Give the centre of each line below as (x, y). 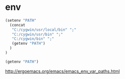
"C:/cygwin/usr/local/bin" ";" (44, 30)
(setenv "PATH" (21, 20)
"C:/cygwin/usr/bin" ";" (37, 34)
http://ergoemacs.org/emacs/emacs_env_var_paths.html (62, 71)
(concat (18, 25)
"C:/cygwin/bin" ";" (33, 39)
